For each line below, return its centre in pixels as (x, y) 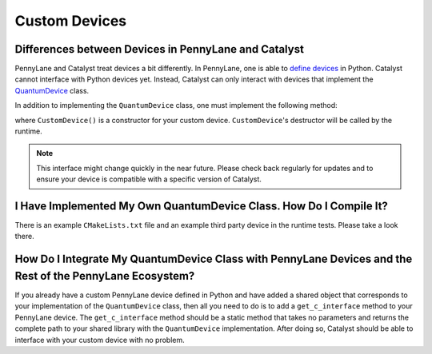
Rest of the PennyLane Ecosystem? (105, 276)
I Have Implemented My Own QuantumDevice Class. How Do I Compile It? (201, 206)
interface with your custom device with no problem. (100, 340)
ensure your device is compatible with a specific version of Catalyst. (149, 179)
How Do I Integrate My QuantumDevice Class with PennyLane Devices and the (214, 259)
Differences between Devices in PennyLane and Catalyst (159, 49)
